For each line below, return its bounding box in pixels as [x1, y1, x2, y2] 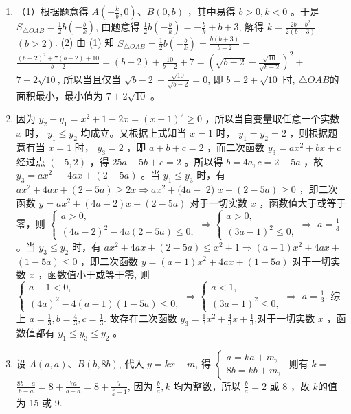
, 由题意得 [95, 19, 140, 34]
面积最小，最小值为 [16, 88, 103, 102]
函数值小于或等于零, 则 [47, 267, 150, 281]
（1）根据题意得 [16, 4, 89, 18]
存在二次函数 [119, 311, 177, 325]
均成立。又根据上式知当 [80, 126, 187, 139]
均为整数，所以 [173, 378, 241, 393]
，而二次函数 [207, 139, 265, 154]
